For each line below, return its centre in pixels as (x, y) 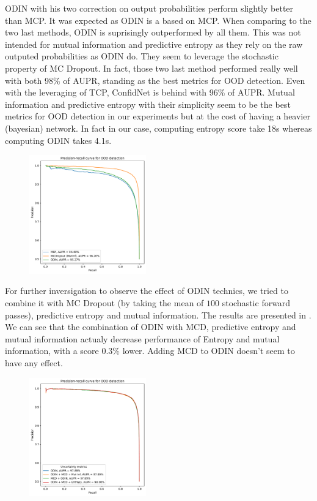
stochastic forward (256, 303)
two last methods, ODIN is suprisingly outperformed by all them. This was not (153, 32)
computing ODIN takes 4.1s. (58, 140)
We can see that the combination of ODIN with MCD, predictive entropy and (151, 327)
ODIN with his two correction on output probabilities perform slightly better (149, 8)
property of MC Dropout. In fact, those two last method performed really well (151, 68)
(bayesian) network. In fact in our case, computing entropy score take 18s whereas (158, 128)
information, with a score (52, 351)
